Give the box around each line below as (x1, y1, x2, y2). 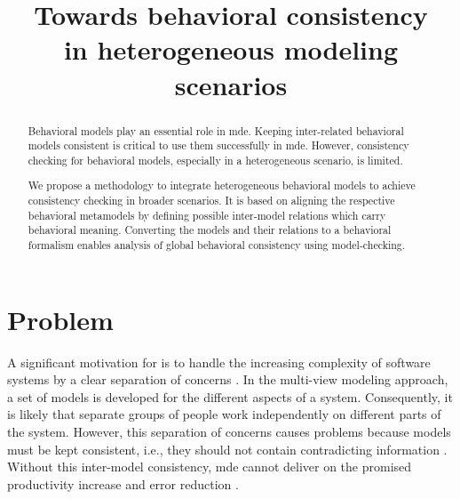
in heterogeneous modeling (63, 31, 399, 68)
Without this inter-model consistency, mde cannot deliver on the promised (7, 457, 412, 476)
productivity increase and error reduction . (7, 474, 239, 493)
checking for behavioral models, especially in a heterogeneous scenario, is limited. (28, 152, 403, 167)
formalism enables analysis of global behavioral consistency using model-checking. (28, 237, 406, 253)
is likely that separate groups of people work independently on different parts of (7, 405, 441, 423)
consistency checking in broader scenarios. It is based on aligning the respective (28, 193, 395, 208)
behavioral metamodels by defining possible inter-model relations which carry (28, 207, 386, 222)
